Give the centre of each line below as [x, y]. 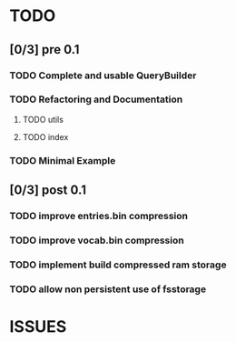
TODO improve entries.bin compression [99, 216]
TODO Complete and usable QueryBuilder [103, 75]
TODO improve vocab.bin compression [97, 240]
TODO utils [43, 119]
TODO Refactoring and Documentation [96, 99]
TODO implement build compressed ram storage [118, 265]
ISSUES [38, 326]
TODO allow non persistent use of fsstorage [108, 289]
